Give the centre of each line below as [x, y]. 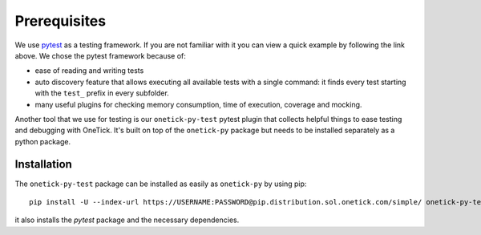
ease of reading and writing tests [89, 71]
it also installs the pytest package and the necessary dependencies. [127, 220]
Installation [43, 164]
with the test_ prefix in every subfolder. [102, 93]
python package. [43, 141]
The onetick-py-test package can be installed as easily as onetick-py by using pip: [161, 184]
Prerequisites [61, 21]
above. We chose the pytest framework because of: [100, 55]
